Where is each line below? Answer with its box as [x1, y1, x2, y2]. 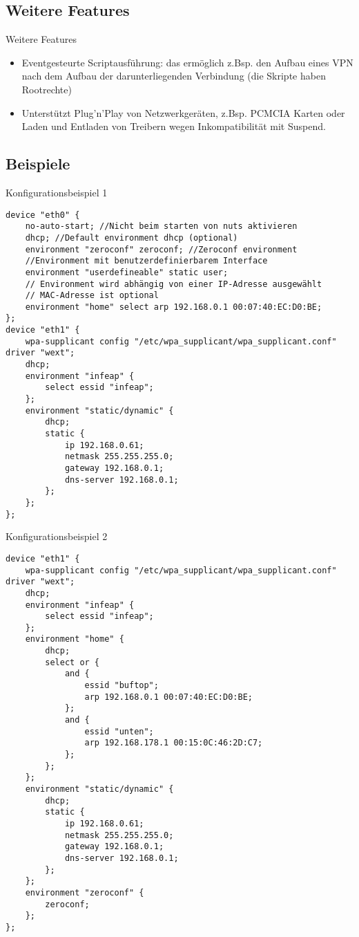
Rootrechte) [21, 82, 72, 96]
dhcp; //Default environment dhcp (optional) [25, 232, 238, 243]
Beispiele [6, 153, 70, 174]
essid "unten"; [84, 726, 154, 736]
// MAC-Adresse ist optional [25, 290, 159, 301]
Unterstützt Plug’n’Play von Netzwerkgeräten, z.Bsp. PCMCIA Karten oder [21, 105, 345, 120]
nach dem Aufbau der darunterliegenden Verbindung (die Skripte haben [21, 68, 326, 83]
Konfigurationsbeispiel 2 [6, 529, 108, 544]
